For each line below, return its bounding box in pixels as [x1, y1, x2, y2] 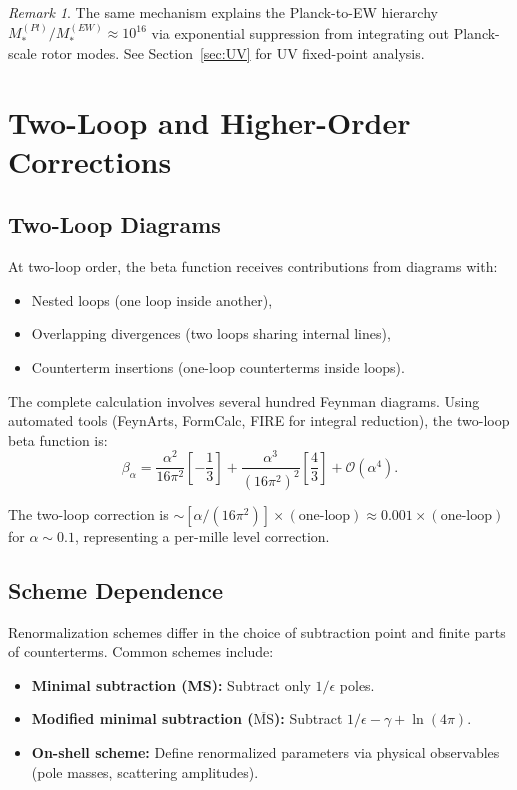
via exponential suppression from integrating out [151, 22, 450, 43]
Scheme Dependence [8, 574, 224, 605]
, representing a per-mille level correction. [74, 525, 330, 546]
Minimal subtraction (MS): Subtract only [31, 674, 311, 695]
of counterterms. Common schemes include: [8, 641, 274, 662]
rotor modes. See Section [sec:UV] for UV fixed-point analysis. [41, 42, 425, 63]
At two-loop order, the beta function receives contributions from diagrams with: [8, 256, 498, 277]
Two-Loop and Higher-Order [8, 101, 411, 142]
